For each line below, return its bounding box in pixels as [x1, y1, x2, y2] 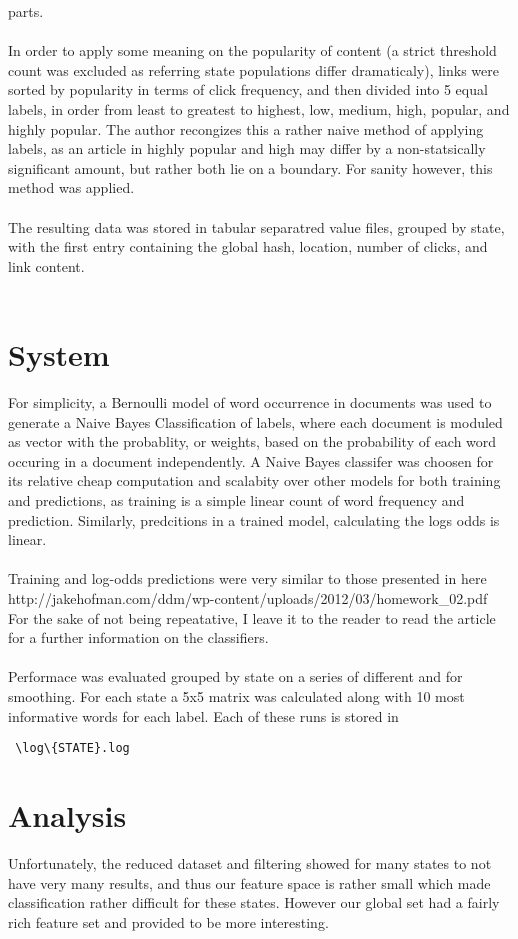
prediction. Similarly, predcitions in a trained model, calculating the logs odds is [8, 509, 500, 530]
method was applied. [8, 177, 135, 198]
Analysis [8, 794, 127, 835]
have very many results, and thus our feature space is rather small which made [8, 872, 491, 893]
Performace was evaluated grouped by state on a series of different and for [8, 666, 463, 687]
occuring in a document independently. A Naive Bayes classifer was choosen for [8, 450, 494, 471]
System [8, 334, 110, 375]
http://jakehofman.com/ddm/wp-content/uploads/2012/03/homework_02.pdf [8, 587, 488, 608]
